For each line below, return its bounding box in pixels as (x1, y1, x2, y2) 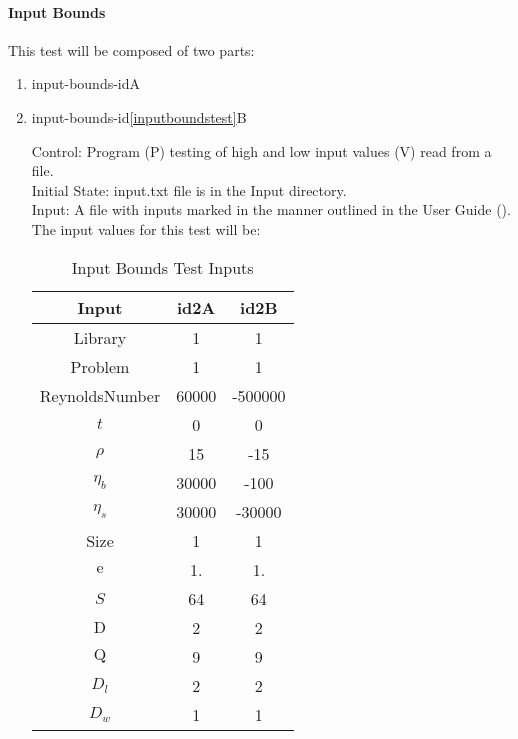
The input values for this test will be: (31, 218, 261, 239)
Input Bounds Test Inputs (71, 255, 254, 279)
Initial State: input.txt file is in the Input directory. (31, 179, 347, 200)
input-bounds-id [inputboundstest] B (31, 106, 247, 127)
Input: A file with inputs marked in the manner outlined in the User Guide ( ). (31, 199, 511, 220)
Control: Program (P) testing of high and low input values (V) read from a (31, 140, 492, 161)
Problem (70, 354, 130, 378)
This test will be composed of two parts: (8, 39, 255, 60)
